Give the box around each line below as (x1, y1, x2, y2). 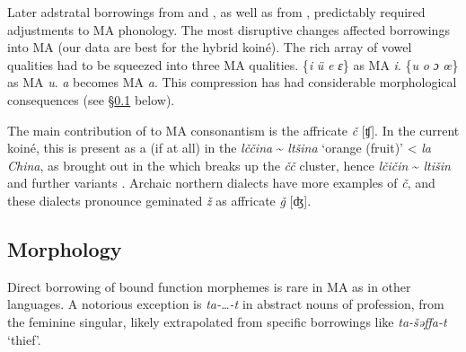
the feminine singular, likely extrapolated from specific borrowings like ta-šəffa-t (7, 312, 447, 330)
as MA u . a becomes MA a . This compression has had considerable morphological (7, 73, 457, 92)
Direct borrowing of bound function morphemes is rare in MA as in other (7, 277, 411, 295)
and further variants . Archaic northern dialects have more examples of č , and (7, 173, 435, 192)
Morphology (7, 234, 122, 262)
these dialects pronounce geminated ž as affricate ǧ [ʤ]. (7, 190, 312, 209)
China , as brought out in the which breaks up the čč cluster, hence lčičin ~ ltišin (7, 155, 451, 174)
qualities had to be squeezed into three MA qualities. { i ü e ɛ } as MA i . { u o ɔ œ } (7, 55, 459, 74)
